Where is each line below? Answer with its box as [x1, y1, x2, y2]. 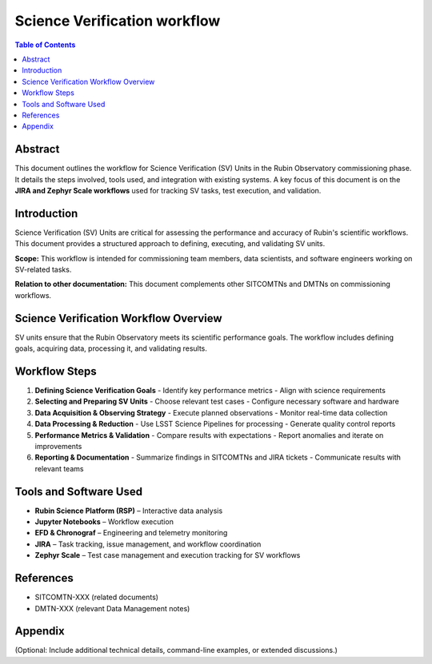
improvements [34, 441, 82, 451]
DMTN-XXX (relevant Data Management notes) [34, 603, 190, 613]
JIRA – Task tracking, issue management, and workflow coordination [34, 539, 262, 549]
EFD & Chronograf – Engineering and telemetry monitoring [34, 528, 228, 538]
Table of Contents [14, 40, 76, 50]
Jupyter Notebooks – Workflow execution [34, 517, 174, 527]
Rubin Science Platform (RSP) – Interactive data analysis [34, 506, 223, 515]
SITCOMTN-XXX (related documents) [34, 592, 159, 602]
